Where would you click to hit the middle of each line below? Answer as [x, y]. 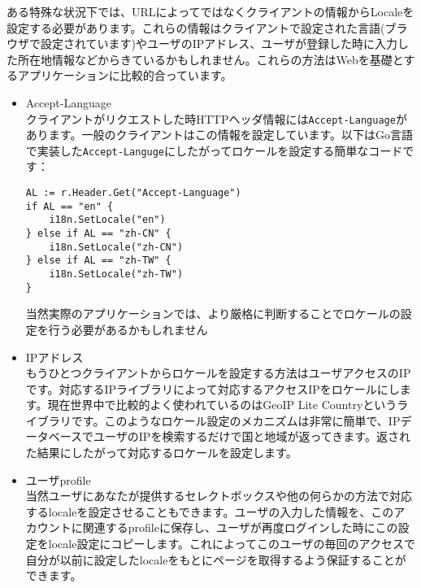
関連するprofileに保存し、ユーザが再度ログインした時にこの [240, 527]
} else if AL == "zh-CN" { [98, 234]
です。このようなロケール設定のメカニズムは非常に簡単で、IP [236, 420]
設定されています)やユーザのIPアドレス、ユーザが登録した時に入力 [219, 44]
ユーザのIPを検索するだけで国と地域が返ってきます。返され [252, 436]
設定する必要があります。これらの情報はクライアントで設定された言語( [196, 27]
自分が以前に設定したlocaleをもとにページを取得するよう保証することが [216, 559]
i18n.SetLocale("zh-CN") [116, 247]
